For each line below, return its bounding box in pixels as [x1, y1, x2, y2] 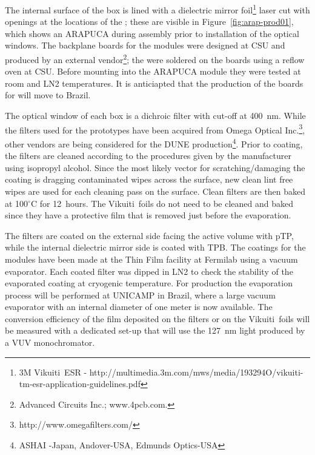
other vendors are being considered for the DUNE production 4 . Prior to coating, [5, 135, 303, 150]
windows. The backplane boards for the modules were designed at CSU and [5, 39, 285, 52]
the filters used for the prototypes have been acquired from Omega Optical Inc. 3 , [5, 121, 305, 136]
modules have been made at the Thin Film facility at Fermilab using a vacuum [5, 252, 298, 265]
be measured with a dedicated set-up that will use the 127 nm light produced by [5, 324, 305, 337]
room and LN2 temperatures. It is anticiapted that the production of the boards [5, 76, 303, 89]
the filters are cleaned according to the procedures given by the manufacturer [5, 149, 291, 162]
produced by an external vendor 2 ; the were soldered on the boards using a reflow [5, 52, 305, 66]
